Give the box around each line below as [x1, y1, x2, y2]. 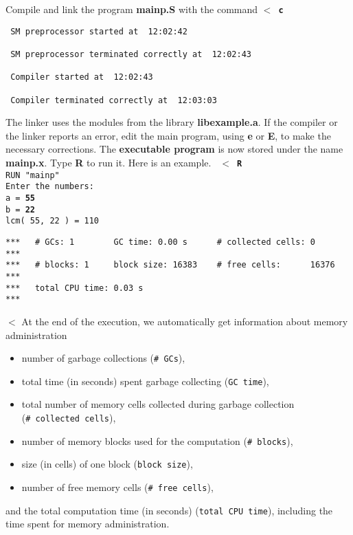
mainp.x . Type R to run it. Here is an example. [5, 155, 212, 170]
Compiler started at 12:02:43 [10, 72, 153, 83]
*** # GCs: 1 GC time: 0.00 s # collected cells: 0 [5, 237, 316, 247]
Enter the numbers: [5, 182, 94, 192]
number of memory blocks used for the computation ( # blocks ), [21, 433, 293, 448]
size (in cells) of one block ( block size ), [21, 457, 193, 471]
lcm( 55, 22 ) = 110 [5, 216, 100, 226]
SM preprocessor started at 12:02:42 [10, 26, 187, 36]
